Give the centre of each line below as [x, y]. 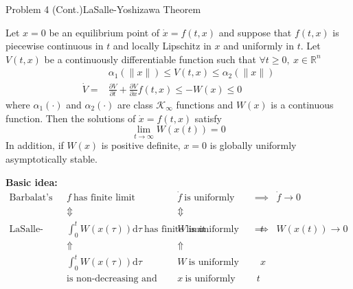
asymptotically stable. [52, 158]
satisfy [208, 118]
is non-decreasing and [112, 279]
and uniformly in [259, 46]
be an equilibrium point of [104, 32]
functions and [205, 104]
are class [135, 104]
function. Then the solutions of [71, 118]
